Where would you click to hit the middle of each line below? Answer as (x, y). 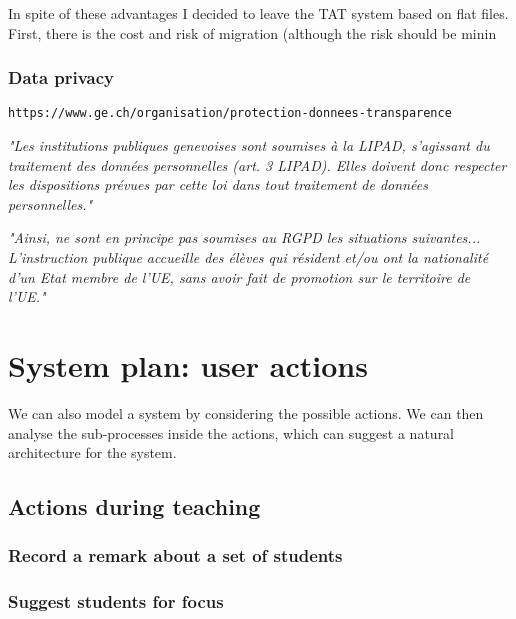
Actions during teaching (134, 506)
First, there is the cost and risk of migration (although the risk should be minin (252, 32)
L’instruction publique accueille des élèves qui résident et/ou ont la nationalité (248, 257)
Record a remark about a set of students (175, 555)
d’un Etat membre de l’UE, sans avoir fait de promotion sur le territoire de (239, 276)
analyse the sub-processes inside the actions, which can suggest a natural (231, 432)
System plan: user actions (188, 365)
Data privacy (61, 77)
